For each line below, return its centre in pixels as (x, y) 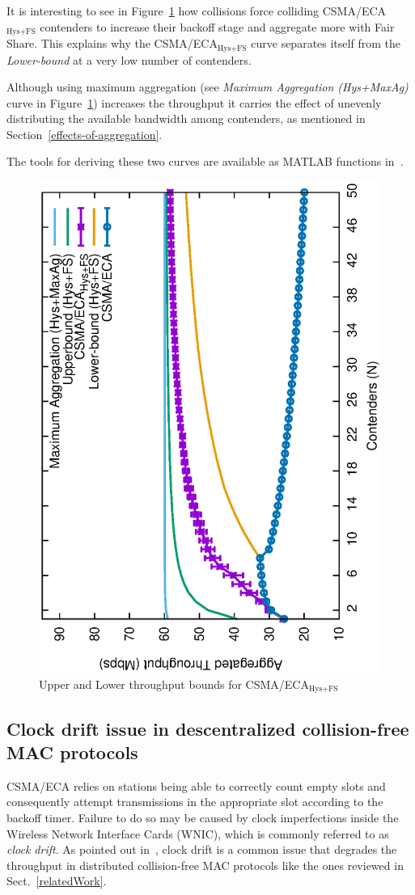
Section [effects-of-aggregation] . (85, 134)
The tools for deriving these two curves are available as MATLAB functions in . (205, 161)
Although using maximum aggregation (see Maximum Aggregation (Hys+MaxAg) (207, 87)
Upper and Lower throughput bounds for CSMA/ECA (174, 684)
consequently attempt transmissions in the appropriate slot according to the (195, 802)
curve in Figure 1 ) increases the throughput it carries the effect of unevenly (194, 102)
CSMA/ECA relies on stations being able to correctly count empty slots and (196, 785)
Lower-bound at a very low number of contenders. (129, 59)
